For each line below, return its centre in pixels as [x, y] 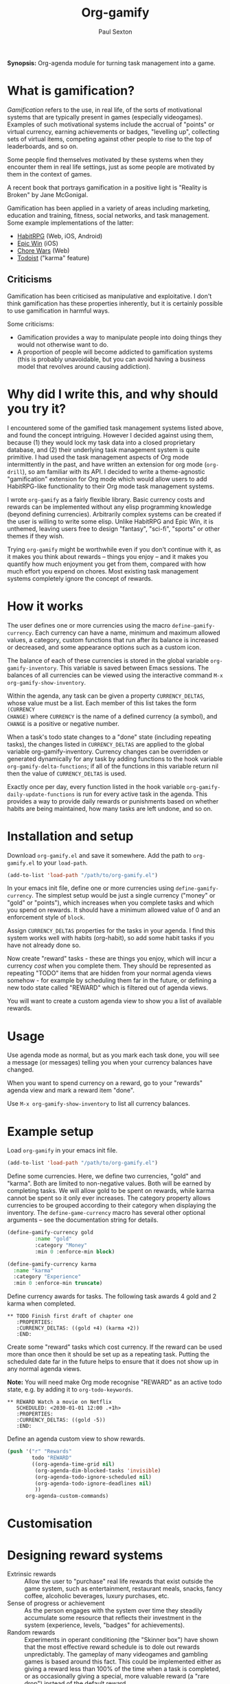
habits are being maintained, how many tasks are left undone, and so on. [110, 808]
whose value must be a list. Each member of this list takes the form [102, 703]
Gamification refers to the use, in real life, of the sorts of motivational [105, 110]
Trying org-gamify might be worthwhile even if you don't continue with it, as [114, 549]
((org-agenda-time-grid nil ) [73, 1464]
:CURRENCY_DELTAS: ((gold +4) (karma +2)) [78, 1328]
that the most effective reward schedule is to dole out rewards [112, 1647]
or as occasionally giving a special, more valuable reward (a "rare [117, 1676]
